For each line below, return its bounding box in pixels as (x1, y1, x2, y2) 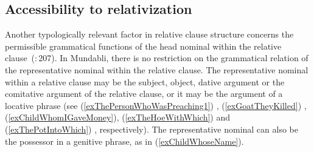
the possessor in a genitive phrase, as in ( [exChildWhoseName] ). (5, 134, 244, 147)
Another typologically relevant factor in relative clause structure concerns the (5, 28, 294, 41)
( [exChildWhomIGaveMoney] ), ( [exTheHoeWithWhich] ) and (5, 111, 231, 124)
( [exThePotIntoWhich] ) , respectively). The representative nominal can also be (5, 122, 298, 135)
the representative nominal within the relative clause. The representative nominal (5, 63, 309, 76)
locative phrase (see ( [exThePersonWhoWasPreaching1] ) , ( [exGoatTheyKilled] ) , (5, 99, 307, 111)
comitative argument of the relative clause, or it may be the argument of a (5, 87, 283, 100)
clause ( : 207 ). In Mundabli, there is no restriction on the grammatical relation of (5, 51, 309, 64)
